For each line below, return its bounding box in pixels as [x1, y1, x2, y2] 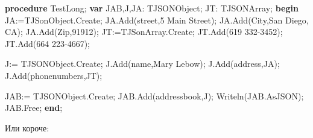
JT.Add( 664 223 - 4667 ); [5, 37, 90, 49]
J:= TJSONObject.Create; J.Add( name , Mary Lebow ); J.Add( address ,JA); [5, 57, 280, 70]
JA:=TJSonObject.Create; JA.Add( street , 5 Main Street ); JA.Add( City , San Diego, [5, 13, 309, 26]
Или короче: [5, 121, 49, 134]
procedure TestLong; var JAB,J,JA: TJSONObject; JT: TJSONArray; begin [5, 2, 299, 14]
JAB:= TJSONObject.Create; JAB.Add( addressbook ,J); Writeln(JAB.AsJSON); [5, 89, 304, 102]
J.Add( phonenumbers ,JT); [5, 69, 103, 81]
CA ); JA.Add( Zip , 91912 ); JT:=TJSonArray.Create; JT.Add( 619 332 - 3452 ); [5, 25, 283, 38]
